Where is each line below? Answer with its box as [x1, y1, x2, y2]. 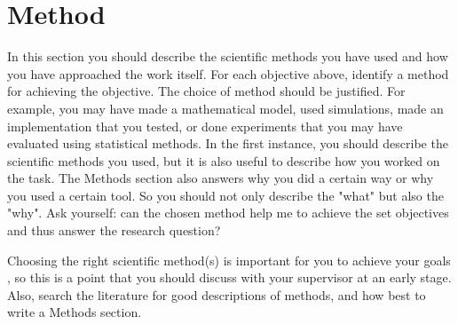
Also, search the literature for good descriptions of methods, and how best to [7, 285, 426, 304]
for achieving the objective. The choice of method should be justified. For [7, 82, 406, 100]
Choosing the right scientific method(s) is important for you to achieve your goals [7, 250, 451, 269]
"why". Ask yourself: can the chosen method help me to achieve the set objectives [7, 203, 449, 222]
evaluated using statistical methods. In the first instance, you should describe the [7, 134, 448, 153]
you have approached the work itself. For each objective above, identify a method [7, 64, 449, 83]
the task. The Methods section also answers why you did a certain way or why [7, 169, 434, 187]
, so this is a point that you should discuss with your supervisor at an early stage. [7, 268, 452, 287]
